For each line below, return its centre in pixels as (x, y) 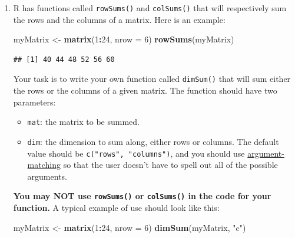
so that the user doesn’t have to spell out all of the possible (170, 165)
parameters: (34, 102)
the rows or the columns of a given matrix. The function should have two (145, 90)
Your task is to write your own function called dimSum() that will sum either (152, 79)
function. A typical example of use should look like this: (116, 208)
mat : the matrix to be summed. (83, 122)
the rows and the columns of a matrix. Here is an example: (119, 19)
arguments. (47, 176)
